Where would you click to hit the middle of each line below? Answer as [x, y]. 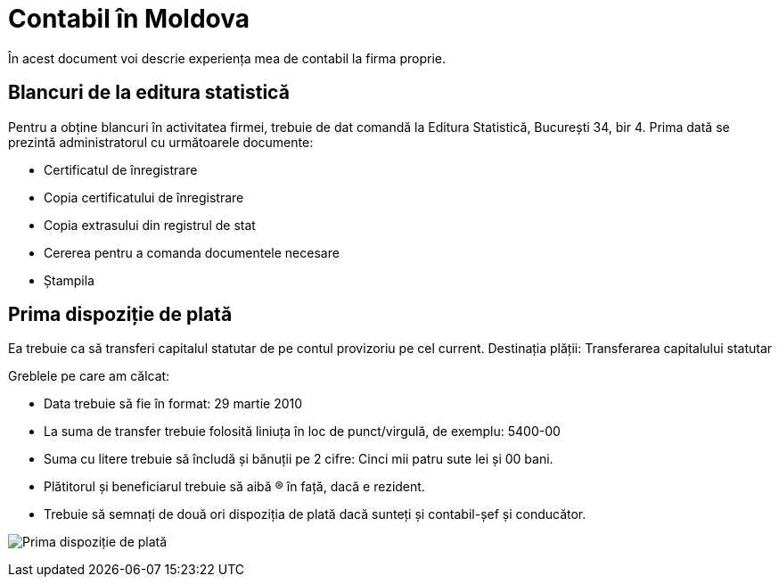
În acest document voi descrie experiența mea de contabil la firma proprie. [227, 58]
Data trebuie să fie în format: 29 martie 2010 [173, 404]
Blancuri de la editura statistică [149, 93]
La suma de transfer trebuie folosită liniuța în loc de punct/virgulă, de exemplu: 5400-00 [302, 432]
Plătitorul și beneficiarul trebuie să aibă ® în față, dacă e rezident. [234, 487]
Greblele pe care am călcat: [89, 376]
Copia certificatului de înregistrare [144, 197]
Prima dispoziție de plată [120, 315]
